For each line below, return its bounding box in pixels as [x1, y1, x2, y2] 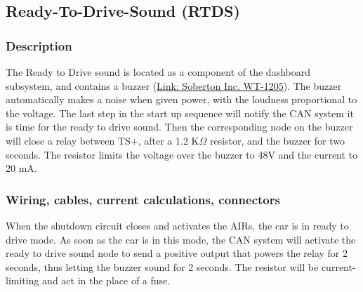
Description [6, 36, 72, 54]
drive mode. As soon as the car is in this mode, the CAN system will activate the [6, 232, 356, 246]
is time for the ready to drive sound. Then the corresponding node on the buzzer [6, 119, 353, 134]
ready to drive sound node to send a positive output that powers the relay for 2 [6, 246, 348, 260]
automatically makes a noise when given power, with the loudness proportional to [6, 92, 357, 107]
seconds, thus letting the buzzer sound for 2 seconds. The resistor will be [6, 259, 319, 274]
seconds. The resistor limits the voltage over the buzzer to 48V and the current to [6, 147, 358, 161]
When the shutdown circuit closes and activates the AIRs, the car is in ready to [6, 218, 349, 232]
